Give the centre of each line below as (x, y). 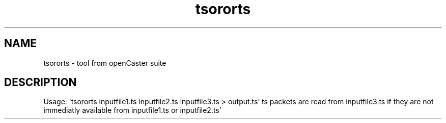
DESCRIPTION (40, 83)
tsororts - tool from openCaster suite (105, 63)
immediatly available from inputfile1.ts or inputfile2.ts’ (132, 110)
